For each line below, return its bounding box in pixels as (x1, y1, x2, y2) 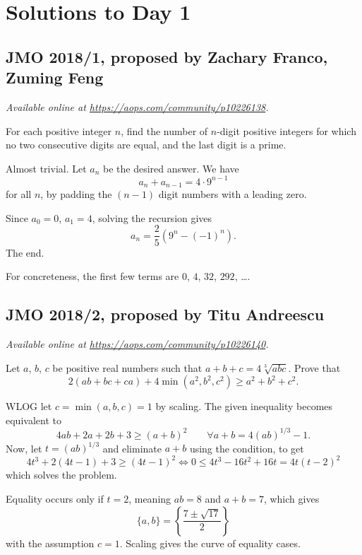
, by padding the (40, 187, 112, 201)
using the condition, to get (189, 440, 304, 455)
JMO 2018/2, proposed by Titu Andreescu (6, 303, 325, 325)
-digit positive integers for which (217, 123, 356, 138)
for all (6, 187, 32, 201)
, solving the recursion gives (92, 210, 212, 225)
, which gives (263, 491, 320, 506)
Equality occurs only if (6, 491, 104, 506)
